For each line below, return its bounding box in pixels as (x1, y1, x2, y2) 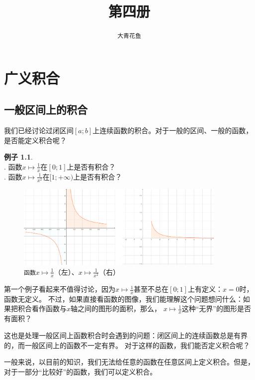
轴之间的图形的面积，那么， (71, 303, 162, 314)
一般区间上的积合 (4, 102, 87, 117)
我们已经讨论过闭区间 (4, 125, 74, 136)
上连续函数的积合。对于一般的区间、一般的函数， (92, 125, 253, 136)
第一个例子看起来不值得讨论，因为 (4, 284, 115, 294)
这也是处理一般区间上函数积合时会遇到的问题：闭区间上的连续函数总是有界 (4, 330, 248, 340)
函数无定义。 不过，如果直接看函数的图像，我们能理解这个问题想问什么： (4, 293, 243, 304)
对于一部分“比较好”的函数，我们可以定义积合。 (4, 366, 157, 377)
